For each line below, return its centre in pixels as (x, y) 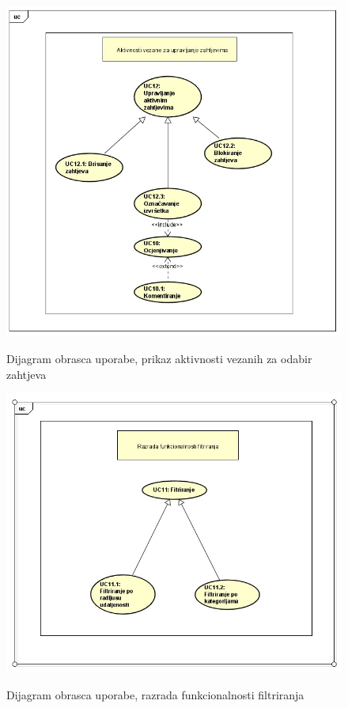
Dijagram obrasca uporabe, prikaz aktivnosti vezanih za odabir (159, 358)
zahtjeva (26, 374)
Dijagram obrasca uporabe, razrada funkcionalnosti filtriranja (155, 695)
